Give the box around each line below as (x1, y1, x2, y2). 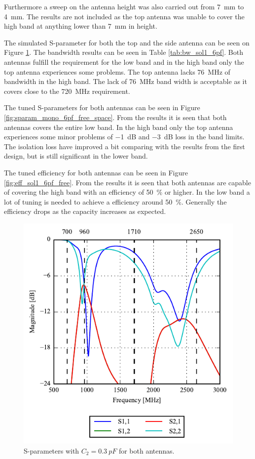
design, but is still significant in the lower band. (4, 151, 148, 161)
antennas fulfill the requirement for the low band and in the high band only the (4, 56, 244, 67)
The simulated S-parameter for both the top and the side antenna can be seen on (4, 37, 250, 47)
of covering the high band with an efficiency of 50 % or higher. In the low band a (4, 187, 250, 197)
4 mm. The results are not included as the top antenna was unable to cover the (4, 11, 245, 21)
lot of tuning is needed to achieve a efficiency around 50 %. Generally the (4, 196, 227, 207)
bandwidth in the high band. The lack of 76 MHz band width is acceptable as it (4, 76, 247, 86)
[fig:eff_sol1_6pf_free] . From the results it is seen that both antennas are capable (4, 177, 251, 187)
